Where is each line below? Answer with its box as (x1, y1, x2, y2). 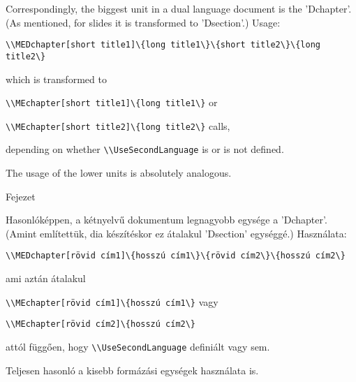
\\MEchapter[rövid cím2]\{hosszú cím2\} (6, 319, 196, 330)
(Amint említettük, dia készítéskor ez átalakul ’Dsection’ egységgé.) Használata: (6, 226, 347, 240)
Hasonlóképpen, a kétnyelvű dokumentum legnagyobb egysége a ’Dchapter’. (6, 212, 327, 227)
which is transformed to (6, 71, 107, 86)
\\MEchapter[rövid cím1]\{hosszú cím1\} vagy (6, 294, 218, 309)
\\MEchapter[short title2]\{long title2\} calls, (6, 118, 230, 133)
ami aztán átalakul (6, 271, 86, 286)
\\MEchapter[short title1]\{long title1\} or (6, 95, 218, 110)
